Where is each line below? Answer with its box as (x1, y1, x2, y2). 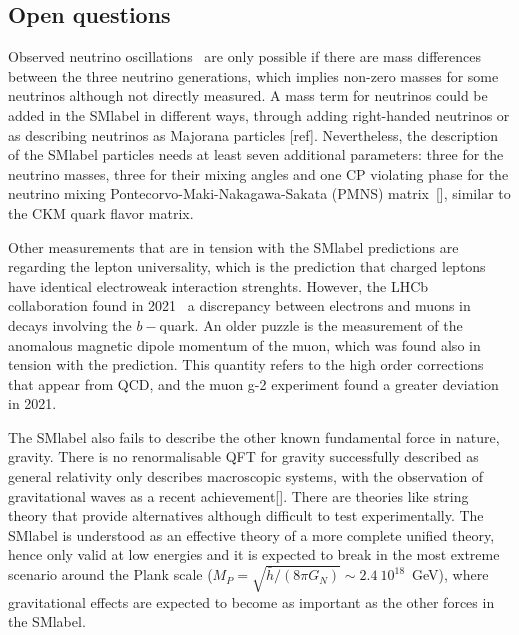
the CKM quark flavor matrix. (8, 202, 194, 223)
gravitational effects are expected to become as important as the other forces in (8, 591, 495, 612)
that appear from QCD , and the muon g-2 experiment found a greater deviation (8, 373, 499, 394)
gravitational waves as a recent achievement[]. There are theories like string (8, 485, 469, 506)
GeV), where (412, 564, 489, 585)
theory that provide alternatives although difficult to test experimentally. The (8, 505, 484, 526)
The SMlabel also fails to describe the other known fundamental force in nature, (8, 426, 500, 447)
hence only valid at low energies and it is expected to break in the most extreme (8, 544, 500, 565)
